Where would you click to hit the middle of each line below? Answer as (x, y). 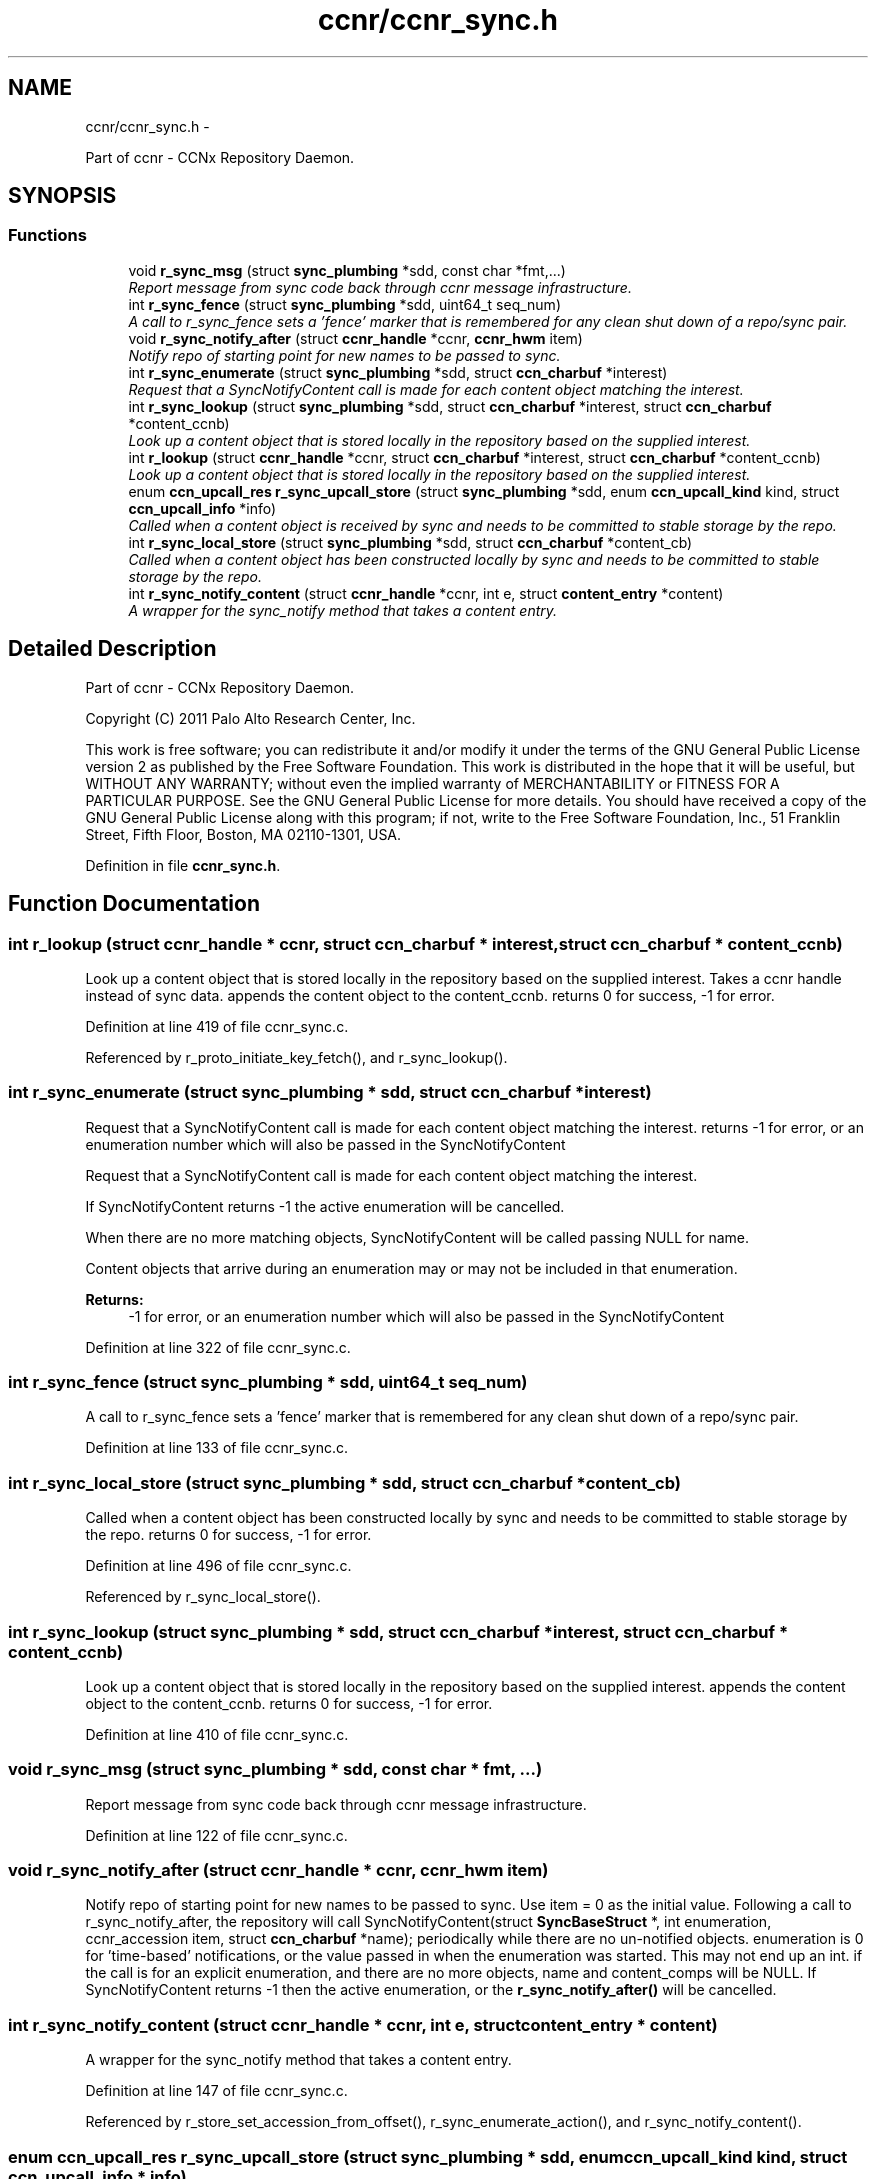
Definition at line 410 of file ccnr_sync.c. (217, 1734)
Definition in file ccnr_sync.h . (183, 865)
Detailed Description (112, 649)
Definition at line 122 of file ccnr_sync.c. (216, 1835)
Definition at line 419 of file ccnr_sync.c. (217, 1026)
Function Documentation (134, 904)
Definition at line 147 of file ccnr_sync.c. (216, 2091)
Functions (47, 235)
